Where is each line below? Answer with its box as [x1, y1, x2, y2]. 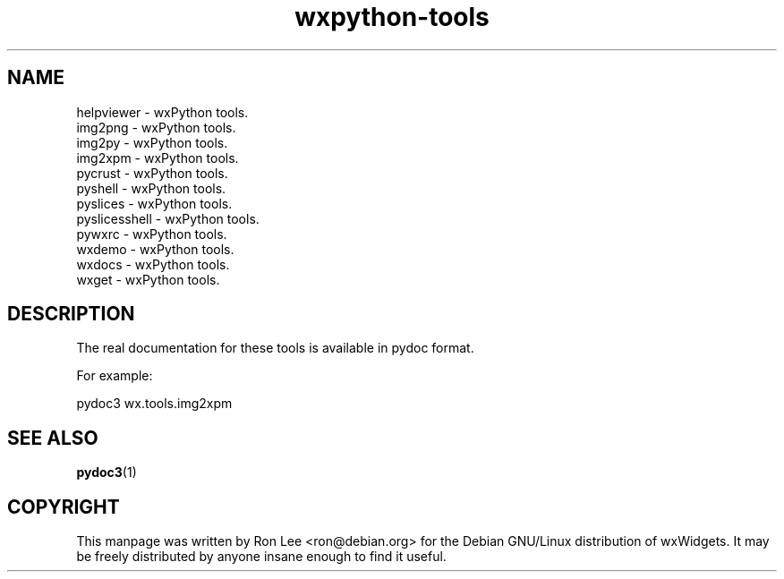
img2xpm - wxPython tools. [76, 149, 239, 166]
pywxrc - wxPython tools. [76, 226, 227, 242]
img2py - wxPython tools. [76, 134, 228, 150]
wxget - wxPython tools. [76, 271, 220, 287]
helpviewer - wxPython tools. [76, 104, 249, 120]
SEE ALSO [7, 426, 98, 449]
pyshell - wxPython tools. [76, 180, 226, 196]
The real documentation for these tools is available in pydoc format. [76, 340, 474, 356]
